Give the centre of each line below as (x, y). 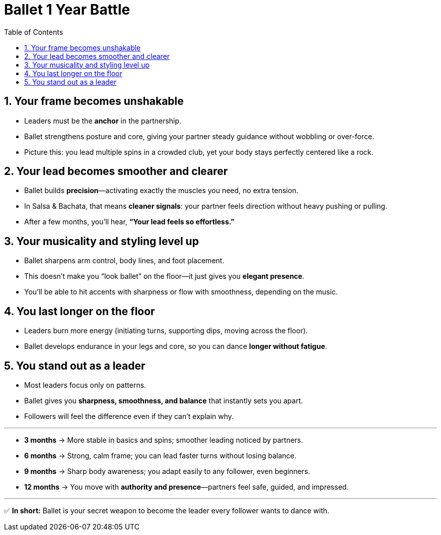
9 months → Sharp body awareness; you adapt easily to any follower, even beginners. (167, 471)
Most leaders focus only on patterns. (85, 385)
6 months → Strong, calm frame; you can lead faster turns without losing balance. (160, 455)
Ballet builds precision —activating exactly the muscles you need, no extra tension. (161, 191)
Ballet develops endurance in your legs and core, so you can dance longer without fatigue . (176, 346)
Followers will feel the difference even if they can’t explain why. (129, 416)
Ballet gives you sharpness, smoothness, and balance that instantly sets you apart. (164, 400)
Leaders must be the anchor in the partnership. (103, 121)
